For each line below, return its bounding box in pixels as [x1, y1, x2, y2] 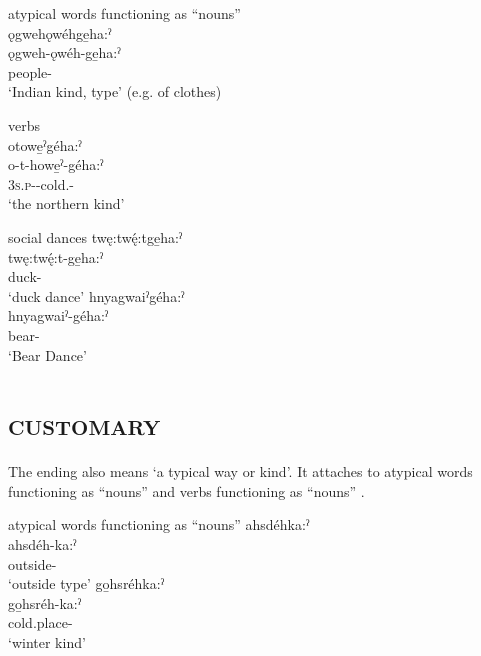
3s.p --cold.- [8, 173, 75, 194]
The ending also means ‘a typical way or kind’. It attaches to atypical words [8, 461, 473, 482]
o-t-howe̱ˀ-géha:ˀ [8, 154, 104, 175]
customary [8, 403, 161, 444]
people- [8, 61, 52, 82]
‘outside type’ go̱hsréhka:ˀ [8, 573, 165, 594]
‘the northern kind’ [8, 193, 125, 214]
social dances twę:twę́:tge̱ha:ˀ [8, 226, 183, 247]
